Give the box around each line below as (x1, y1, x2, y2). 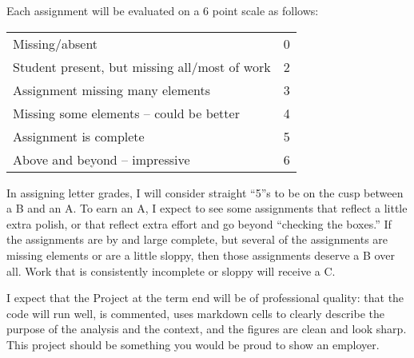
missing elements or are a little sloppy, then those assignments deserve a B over (6, 246, 395, 263)
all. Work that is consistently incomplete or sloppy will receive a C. (6, 262, 336, 279)
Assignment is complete (13, 126, 145, 145)
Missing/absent (13, 34, 98, 53)
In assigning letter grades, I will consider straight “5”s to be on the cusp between (6, 184, 404, 201)
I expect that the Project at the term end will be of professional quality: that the (6, 289, 404, 306)
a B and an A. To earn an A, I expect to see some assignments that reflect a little (6, 200, 408, 217)
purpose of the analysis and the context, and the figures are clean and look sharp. (6, 320, 407, 337)
